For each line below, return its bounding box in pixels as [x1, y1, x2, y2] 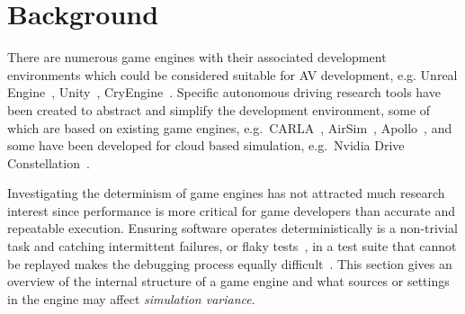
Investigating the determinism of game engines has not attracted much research [7, 184, 445, 202]
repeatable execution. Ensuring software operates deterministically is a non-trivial [7, 219, 458, 238]
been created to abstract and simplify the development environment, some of [7, 100, 431, 119]
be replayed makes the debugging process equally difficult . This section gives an [7, 254, 452, 273]
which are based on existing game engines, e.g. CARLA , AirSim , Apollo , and [7, 118, 452, 137]
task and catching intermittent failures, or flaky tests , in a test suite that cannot [7, 237, 457, 256]
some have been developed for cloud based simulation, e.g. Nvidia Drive [7, 136, 405, 155]
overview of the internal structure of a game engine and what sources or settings [7, 272, 450, 291]
